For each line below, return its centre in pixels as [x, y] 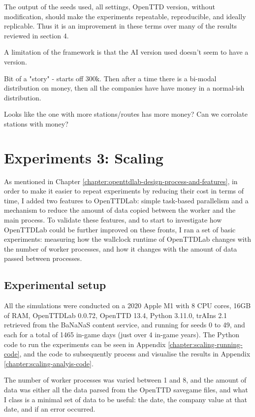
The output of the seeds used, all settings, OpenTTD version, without [110, 6]
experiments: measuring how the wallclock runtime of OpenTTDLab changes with [127, 239]
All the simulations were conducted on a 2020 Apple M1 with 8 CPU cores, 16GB [127, 305]
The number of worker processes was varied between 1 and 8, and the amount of [125, 380]
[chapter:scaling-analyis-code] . [49, 363]
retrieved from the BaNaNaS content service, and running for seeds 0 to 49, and [125, 325]
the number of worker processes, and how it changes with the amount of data [121, 248]
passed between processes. [43, 258]
